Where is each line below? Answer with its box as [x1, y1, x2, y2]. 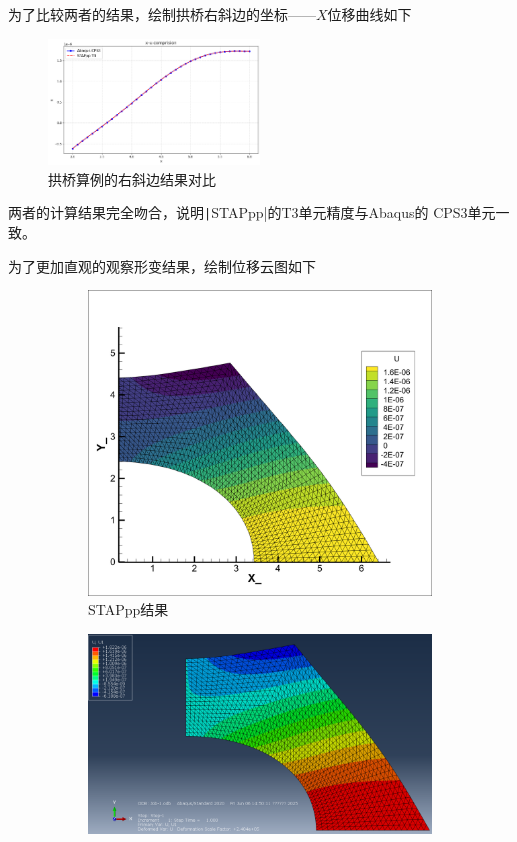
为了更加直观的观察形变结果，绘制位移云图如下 [8, 255, 316, 276]
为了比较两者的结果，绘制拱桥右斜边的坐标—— [8, 4, 316, 24]
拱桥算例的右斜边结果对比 [48, 168, 216, 189]
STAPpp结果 [88, 599, 169, 620]
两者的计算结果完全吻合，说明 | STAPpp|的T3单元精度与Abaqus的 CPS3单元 [8, 202, 496, 223]
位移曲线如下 [327, 4, 412, 24]
